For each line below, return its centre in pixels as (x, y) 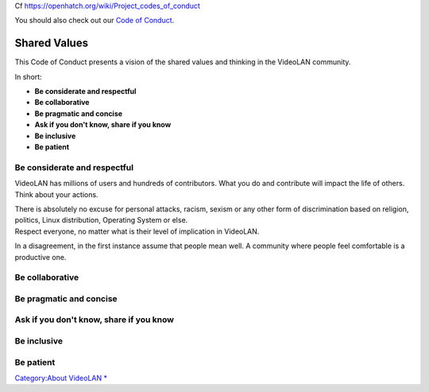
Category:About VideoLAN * (61, 378)
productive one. (41, 257)
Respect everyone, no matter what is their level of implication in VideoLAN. (137, 231)
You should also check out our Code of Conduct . (95, 21)
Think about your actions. (56, 194)
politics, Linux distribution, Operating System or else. (101, 220)
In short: (29, 76)
